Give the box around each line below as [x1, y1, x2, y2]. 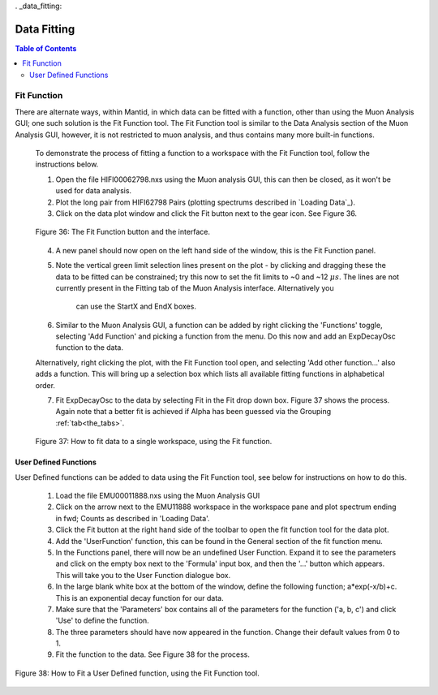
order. [35, 380, 56, 390]
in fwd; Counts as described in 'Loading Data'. [55, 513, 210, 523]
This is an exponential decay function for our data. [55, 593, 225, 602]
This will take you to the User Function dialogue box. [55, 570, 231, 580]
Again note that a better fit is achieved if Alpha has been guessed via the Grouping [55, 407, 332, 417]
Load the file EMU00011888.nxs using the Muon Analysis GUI [55, 490, 260, 500]
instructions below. [35, 159, 99, 170]
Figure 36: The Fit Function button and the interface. [35, 227, 211, 237]
